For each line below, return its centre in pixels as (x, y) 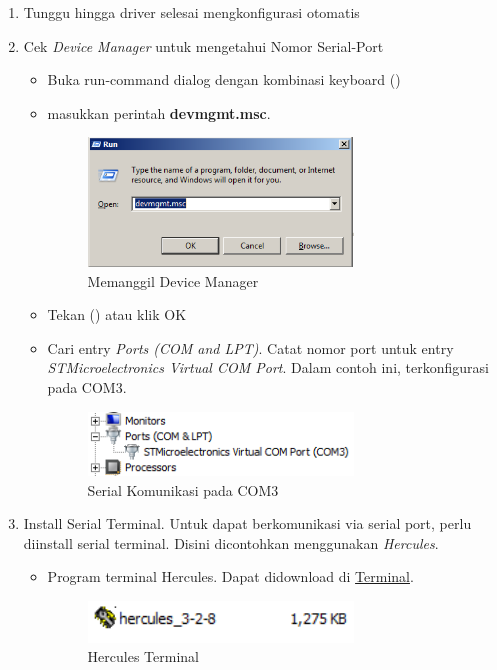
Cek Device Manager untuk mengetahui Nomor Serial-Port (203, 45)
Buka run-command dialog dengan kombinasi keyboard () (224, 79)
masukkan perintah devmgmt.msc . (159, 112)
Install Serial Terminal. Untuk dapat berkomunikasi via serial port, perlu (247, 523)
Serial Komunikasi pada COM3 (183, 489)
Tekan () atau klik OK (117, 314)
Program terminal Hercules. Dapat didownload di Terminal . (230, 576)
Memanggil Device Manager (173, 280)
